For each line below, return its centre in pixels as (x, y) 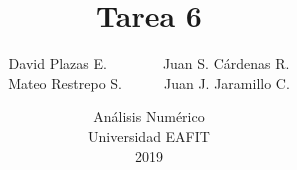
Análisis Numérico (149, 116)
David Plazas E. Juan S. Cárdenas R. (149, 63)
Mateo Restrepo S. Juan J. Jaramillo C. (149, 82)
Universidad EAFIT (149, 135)
